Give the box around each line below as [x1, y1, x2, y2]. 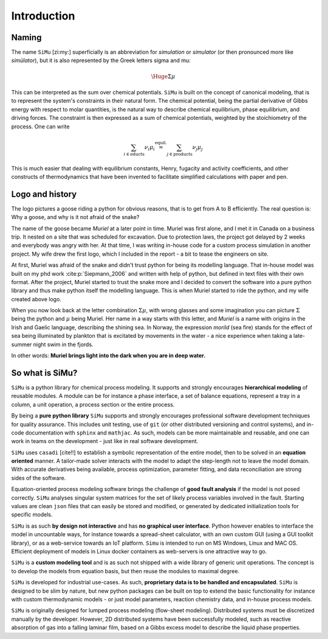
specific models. [11, 511, 53, 519]
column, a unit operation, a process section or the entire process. [11, 400, 175, 408]
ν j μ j [192, 144, 203, 152]
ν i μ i [144, 144, 155, 152]
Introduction [11, 9, 75, 23]
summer [11, 341, 32, 348]
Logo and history [11, 189, 77, 199]
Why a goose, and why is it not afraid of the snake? [11, 214, 140, 221]
